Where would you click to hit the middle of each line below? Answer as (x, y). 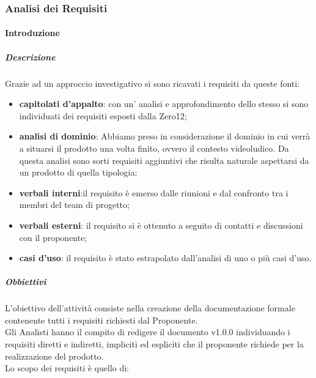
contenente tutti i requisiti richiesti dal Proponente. (101, 320)
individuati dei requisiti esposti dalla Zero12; (103, 115)
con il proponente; (53, 237)
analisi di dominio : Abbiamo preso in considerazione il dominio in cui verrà (165, 136)
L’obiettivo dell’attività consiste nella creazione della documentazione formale (150, 308)
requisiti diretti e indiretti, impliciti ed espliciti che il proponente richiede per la (154, 344)
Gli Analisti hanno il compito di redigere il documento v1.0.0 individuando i (148, 332)
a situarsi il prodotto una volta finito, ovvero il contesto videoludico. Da (154, 148)
